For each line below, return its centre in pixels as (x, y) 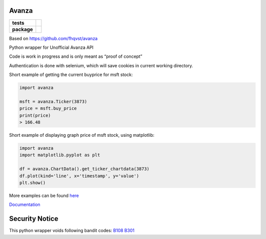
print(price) (35, 115)
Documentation (25, 204)
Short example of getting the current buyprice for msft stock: (71, 75)
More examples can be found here (44, 196)
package (22, 29)
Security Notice (34, 219)
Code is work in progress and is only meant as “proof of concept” (76, 56)
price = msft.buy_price (48, 108)
